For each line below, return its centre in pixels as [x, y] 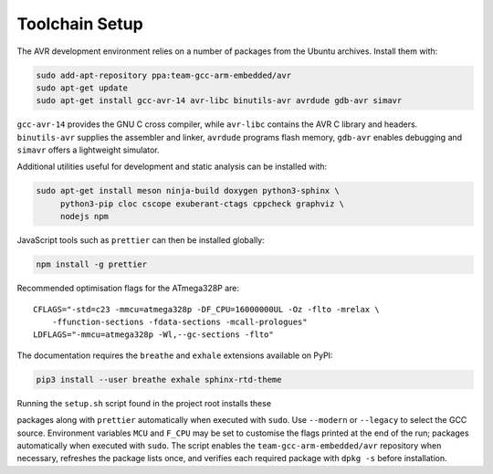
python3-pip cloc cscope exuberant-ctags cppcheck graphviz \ [202, 204]
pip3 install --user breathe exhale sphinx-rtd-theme [159, 379]
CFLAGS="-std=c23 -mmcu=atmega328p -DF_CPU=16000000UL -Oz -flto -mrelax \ [206, 309]
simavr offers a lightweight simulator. [88, 150]
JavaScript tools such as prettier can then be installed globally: [141, 240]
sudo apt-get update [82, 88]
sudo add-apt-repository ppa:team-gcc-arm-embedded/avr [164, 75]
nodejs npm [84, 216]
